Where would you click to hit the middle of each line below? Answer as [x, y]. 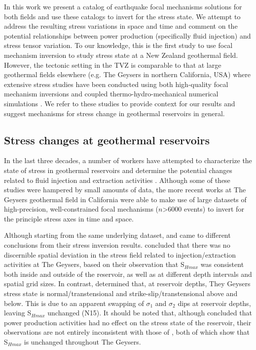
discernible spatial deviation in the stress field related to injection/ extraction [120, 254]
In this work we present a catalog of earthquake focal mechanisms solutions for [123, 6]
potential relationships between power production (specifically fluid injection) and [128, 35]
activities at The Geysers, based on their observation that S [94, 264]
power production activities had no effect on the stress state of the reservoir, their [128, 322]
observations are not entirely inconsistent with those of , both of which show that [127, 332]
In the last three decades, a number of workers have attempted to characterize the [128, 160]
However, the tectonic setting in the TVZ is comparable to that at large [113, 65]
